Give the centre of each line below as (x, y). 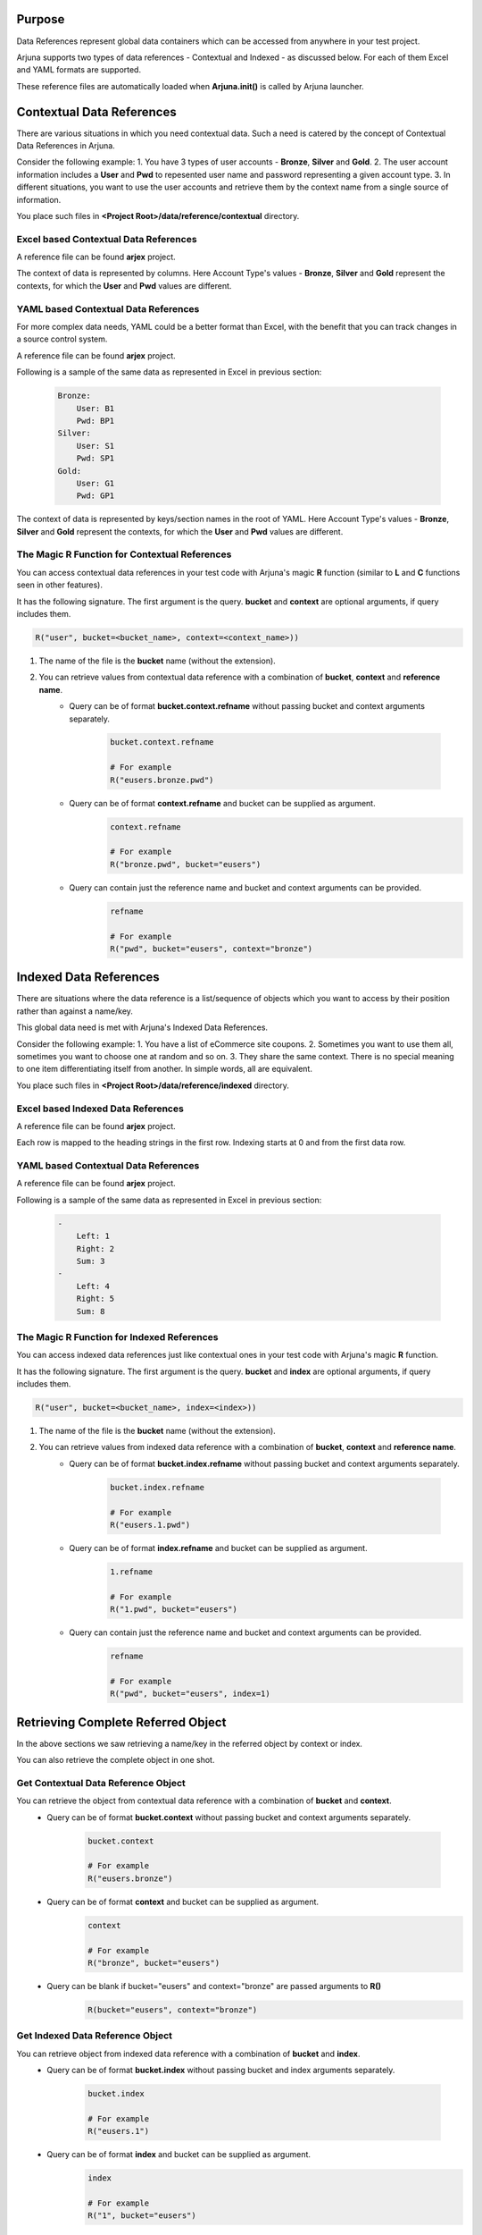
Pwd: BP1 (96, 421)
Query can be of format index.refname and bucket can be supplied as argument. (218, 1548)
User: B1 (96, 408)
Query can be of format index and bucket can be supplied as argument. (179, 2155)
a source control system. (62, 339)
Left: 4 (93, 1286)
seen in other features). (59, 585)
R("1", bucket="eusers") (142, 2216)
